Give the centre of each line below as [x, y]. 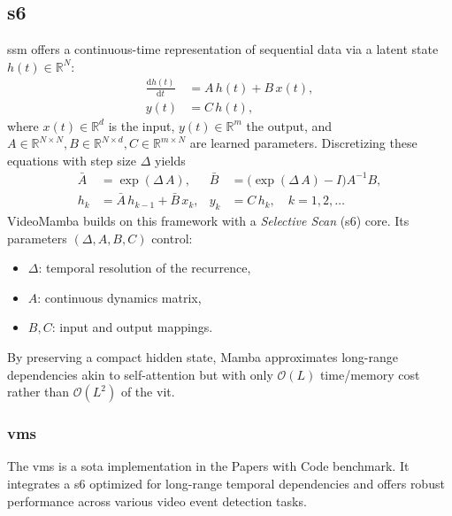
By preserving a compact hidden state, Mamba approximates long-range [203, 356]
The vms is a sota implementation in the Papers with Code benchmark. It [208, 466]
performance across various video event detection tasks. [157, 501]
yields [170, 160]
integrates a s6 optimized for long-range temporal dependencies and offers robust [226, 483]
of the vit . [148, 392]
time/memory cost [370, 374]
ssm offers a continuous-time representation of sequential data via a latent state [223, 49]
